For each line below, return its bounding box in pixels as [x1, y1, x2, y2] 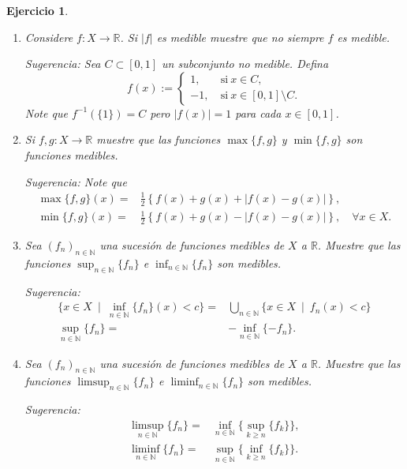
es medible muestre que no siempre [156, 28, 324, 45]
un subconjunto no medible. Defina [162, 55, 329, 72]
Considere [24, 28, 73, 45]
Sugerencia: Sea [24, 55, 101, 72]
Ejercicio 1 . [6, 2, 69, 18]
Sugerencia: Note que [24, 173, 127, 189]
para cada [235, 104, 282, 121]
